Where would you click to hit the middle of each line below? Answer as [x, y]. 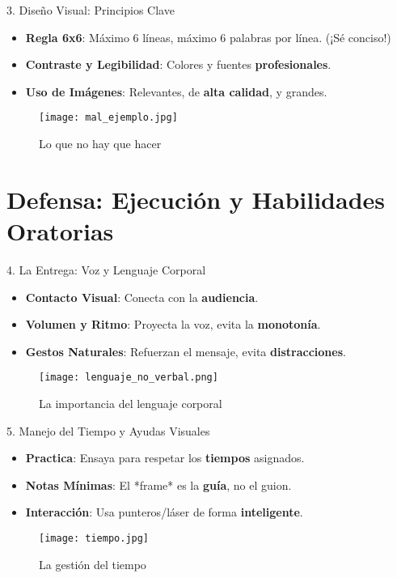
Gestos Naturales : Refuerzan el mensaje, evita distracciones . [186, 351]
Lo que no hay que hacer [100, 144]
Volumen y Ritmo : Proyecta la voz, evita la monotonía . [173, 324]
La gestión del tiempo [93, 564]
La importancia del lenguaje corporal [131, 403]
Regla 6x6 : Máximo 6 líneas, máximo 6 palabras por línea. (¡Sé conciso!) [208, 37]
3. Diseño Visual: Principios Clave [91, 10]
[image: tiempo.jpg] [94, 538]
